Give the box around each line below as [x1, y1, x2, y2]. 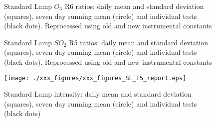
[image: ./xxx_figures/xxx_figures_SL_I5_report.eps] [4, 74, 187, 82]
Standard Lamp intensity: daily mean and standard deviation [4, 89, 192, 99]
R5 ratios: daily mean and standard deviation [69, 37, 209, 47]
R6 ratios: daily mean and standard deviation [64, 1, 204, 11]
